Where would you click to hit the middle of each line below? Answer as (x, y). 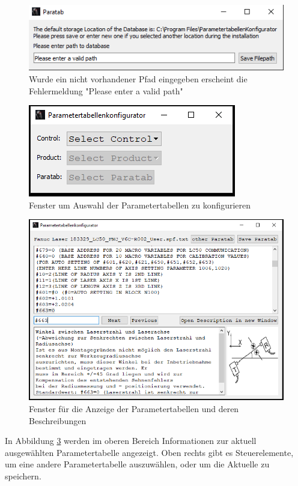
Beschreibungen (58, 420)
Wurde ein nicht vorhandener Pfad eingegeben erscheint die (138, 79)
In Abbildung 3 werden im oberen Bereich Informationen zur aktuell (131, 441)
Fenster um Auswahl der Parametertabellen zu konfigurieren (140, 205)
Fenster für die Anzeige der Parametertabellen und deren (134, 409)
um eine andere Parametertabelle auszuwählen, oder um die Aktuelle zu (137, 464)
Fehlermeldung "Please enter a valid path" (106, 90)
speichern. (23, 475)
